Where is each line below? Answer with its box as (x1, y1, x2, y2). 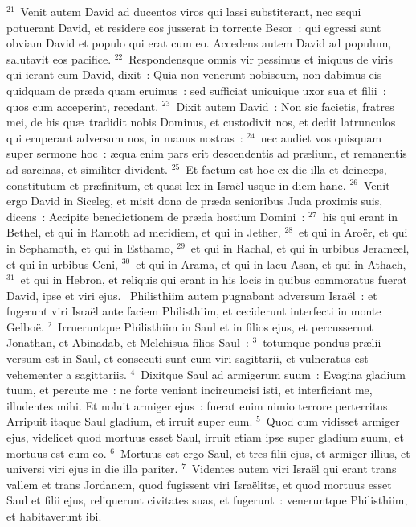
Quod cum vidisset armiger (266, 413, 400, 430)
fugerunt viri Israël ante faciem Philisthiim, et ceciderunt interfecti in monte (6, 303, 381, 319)
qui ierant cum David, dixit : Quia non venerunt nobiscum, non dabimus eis (6, 66, 382, 83)
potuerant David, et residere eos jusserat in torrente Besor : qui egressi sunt (6, 19, 381, 35)
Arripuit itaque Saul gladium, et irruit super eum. (6, 413, 253, 430)
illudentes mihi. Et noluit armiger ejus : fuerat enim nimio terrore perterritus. (6, 397, 391, 414)
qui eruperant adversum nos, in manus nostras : (6, 129, 243, 146)
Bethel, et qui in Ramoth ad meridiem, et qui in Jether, (6, 224, 281, 241)
